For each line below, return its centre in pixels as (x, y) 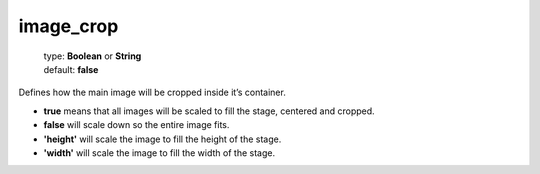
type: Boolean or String (92, 56)
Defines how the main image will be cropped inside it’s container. (152, 92)
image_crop (68, 26)
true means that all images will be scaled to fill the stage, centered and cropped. (209, 111)
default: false (71, 69)
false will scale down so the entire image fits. (136, 125)
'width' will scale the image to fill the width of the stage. (159, 152)
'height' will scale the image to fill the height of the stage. (162, 139)
